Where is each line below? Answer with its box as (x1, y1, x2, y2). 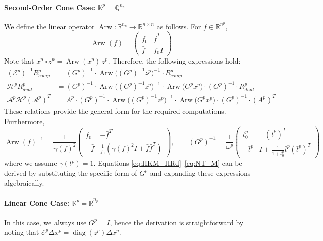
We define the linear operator (4, 21, 95, 31)
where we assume (4, 158, 57, 168)
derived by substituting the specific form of (4, 167, 137, 178)
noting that (4, 227, 39, 237)
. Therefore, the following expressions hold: (107, 55, 241, 66)
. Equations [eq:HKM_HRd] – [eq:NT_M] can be (93, 158, 242, 168)
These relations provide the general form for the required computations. (4, 106, 226, 116)
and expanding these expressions (150, 167, 251, 178)
